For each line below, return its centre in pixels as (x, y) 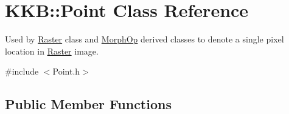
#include (22, 71)
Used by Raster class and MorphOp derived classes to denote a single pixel (144, 39)
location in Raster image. (52, 51)
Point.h (66, 71)
